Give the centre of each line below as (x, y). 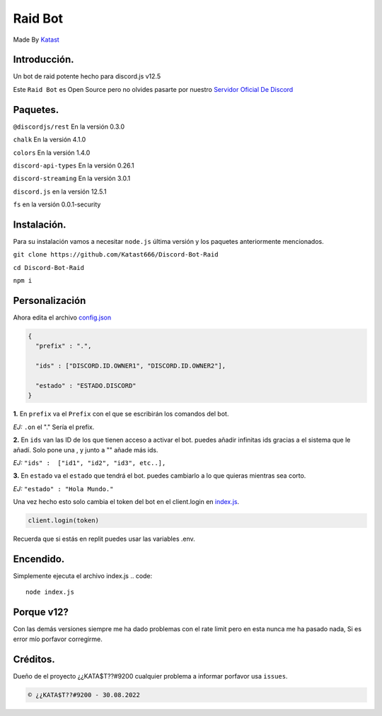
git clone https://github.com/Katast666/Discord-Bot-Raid (116, 255)
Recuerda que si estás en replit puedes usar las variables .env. (104, 539)
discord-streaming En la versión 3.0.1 (72, 178)
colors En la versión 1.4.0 (52, 153)
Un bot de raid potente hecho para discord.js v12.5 (87, 76)
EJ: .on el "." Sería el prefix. (54, 427)
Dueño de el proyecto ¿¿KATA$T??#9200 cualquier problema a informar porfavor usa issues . (150, 676)
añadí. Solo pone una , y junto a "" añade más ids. (86, 450)
